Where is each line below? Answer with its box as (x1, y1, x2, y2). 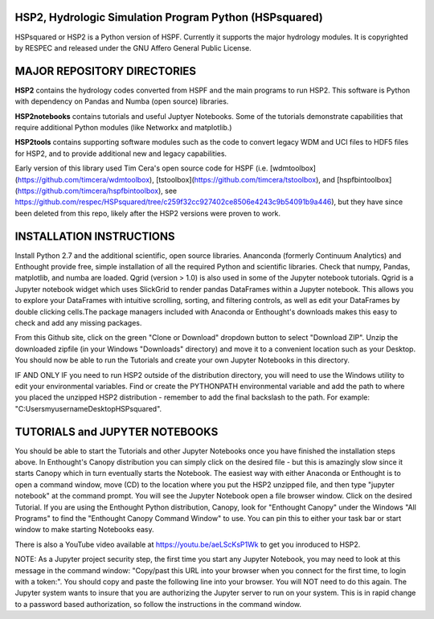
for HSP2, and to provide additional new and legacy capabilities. (14, 149, 227, 158)
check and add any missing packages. (14, 318, 142, 327)
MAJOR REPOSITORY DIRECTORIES (14, 64, 197, 78)
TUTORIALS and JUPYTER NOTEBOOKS (14, 424, 219, 438)
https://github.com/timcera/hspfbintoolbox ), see (17, 186, 177, 195)
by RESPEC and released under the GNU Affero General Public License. (14, 43, 252, 52)
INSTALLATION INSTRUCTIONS (14, 229, 176, 243)
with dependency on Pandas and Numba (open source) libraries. (14, 96, 229, 106)
